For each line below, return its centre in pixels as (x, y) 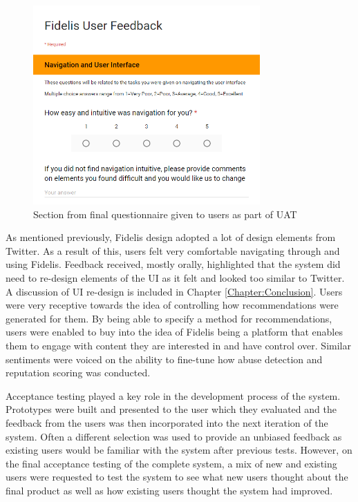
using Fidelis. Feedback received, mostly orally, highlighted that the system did (173, 264)
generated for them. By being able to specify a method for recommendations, (169, 318)
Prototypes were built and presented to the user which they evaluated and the (171, 409)
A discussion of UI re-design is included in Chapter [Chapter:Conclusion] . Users (174, 291)
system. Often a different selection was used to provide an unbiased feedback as (174, 436)
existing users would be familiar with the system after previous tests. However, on (179, 450)
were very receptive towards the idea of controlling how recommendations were (172, 305)
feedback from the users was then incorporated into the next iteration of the (167, 422)
